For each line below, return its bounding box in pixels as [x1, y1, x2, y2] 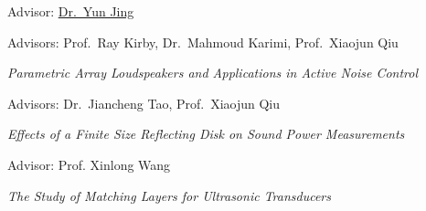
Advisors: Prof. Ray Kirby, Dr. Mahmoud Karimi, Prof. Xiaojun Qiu [7, 32, 399, 51]
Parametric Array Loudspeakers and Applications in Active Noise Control [7, 63, 419, 82]
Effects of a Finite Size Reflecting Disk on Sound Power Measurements [7, 124, 405, 143]
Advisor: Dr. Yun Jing [7, 2, 134, 20]
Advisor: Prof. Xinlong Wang [7, 154, 171, 174]
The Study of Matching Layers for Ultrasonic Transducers [7, 185, 331, 205]
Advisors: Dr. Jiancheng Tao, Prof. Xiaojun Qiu [7, 93, 281, 112]
